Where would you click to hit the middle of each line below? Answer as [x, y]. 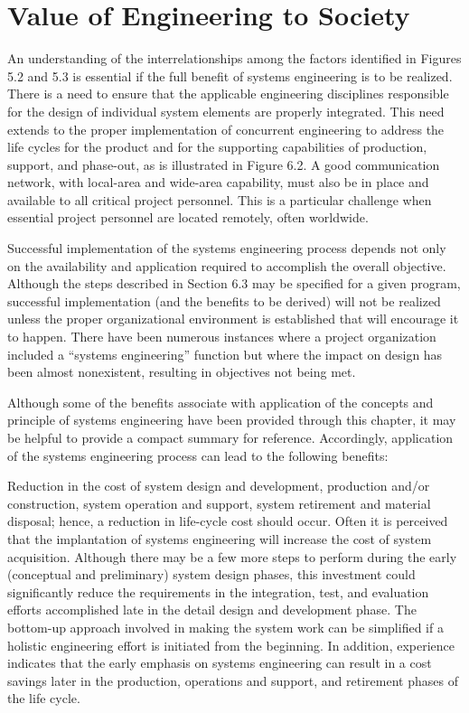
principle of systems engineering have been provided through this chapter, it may [232, 420]
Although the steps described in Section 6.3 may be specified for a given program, [234, 283]
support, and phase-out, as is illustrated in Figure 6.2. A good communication [224, 164]
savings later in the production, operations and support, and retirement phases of [233, 680]
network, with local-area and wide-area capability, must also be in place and [218, 182]
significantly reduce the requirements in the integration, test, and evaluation [218, 591]
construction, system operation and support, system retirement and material [219, 503]
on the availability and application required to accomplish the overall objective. [227, 265]
